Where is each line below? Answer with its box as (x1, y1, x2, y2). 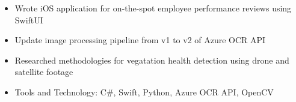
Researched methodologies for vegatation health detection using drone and (14, 53, 289, 66)
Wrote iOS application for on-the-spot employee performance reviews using (14, 2, 292, 14)
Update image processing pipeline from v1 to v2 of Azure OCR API (14, 34, 266, 46)
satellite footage (14, 65, 73, 78)
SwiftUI (14, 13, 43, 26)
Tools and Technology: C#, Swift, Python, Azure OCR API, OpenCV (14, 85, 274, 98)
